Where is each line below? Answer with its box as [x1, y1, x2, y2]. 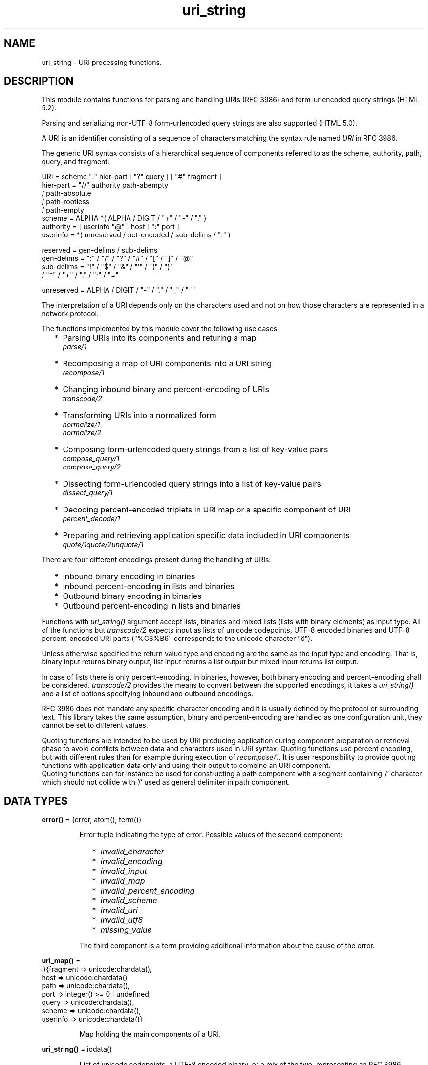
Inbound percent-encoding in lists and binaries [63, 581, 235, 592]
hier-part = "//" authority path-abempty [42, 181, 169, 190]
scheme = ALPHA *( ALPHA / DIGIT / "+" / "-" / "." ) [42, 214, 207, 223]
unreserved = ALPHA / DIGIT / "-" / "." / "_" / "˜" [42, 286, 195, 295]
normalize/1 [63, 420, 100, 429]
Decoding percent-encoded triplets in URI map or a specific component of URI [63, 505, 351, 515]
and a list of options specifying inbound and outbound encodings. [42, 689, 254, 698]
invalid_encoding [100, 856, 163, 867]
